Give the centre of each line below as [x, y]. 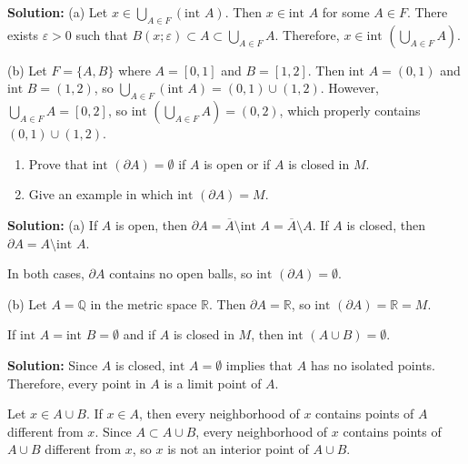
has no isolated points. [373, 364]
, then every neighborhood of [219, 414]
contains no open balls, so [181, 273]
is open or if [237, 163]
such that [102, 34]
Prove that [58, 163]
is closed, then [386, 224]
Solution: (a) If [53, 224]
